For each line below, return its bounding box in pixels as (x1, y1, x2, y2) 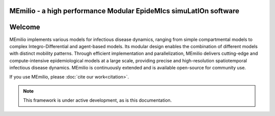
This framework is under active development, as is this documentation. (23, 97, 172, 103)
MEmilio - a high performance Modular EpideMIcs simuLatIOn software (9, 7, 239, 15)
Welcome (9, 23, 40, 31)
